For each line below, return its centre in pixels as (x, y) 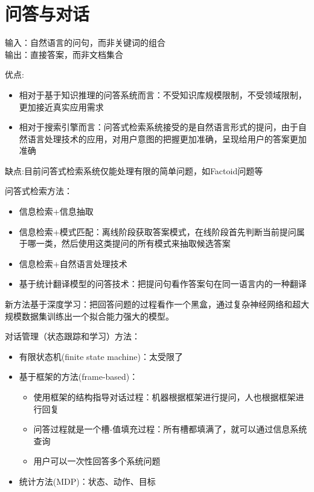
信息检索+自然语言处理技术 (73, 263)
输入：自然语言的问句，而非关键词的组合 (85, 43)
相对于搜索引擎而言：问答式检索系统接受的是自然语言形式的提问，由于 (159, 127)
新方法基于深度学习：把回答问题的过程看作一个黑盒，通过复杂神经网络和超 (153, 304)
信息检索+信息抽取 (56, 211)
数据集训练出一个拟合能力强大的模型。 (98, 316)
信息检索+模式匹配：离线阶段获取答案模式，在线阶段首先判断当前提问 (158, 231)
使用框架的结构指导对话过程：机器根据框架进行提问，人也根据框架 (165, 397)
